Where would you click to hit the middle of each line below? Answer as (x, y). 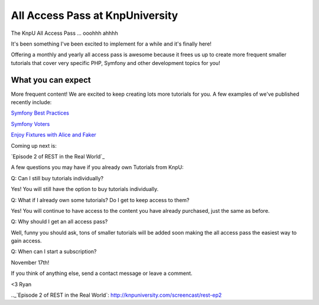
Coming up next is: (34, 145)
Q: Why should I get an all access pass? (59, 222)
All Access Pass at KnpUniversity (95, 15)
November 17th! (30, 262)
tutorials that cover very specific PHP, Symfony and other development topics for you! (116, 63)
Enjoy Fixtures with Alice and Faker (54, 135)
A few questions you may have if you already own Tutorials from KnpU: (97, 167)
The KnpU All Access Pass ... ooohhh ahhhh (64, 33)
